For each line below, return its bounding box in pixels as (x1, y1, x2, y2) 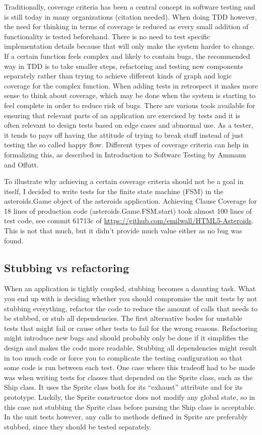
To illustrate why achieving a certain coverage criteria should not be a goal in (4, 176, 244, 187)
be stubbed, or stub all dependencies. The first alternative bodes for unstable (4, 313, 242, 323)
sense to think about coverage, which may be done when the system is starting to (4, 90, 256, 101)
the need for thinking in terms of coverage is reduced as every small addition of (4, 21, 249, 32)
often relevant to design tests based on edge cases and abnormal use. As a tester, (4, 120, 253, 130)
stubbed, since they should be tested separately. (4, 421, 152, 431)
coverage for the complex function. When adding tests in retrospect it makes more (4, 80, 258, 91)
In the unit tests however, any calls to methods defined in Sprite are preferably (4, 411, 248, 422)
